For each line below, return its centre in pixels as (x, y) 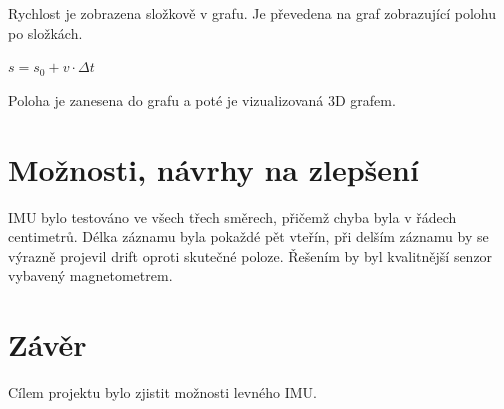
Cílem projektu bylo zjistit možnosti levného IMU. (162, 392)
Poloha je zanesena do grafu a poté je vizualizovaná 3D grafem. (202, 99)
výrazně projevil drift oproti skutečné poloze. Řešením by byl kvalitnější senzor (250, 255)
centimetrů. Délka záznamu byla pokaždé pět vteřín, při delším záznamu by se (248, 236)
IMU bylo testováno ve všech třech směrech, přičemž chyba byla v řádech (232, 216)
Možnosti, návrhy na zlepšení (213, 168)
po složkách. (45, 32)
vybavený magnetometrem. (90, 275)
